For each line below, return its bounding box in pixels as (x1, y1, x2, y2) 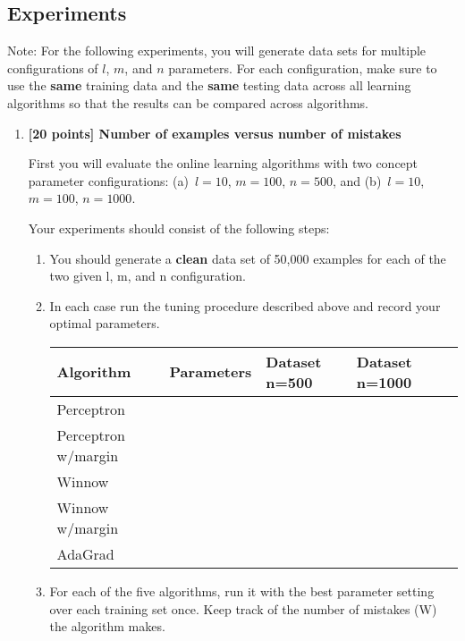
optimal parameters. (49, 314, 160, 333)
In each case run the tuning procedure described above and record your (49, 296, 441, 315)
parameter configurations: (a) (28, 171, 189, 190)
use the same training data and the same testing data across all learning (7, 76, 411, 95)
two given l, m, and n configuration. (49, 266, 246, 285)
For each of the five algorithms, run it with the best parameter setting (49, 581, 435, 600)
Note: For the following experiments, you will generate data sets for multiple (7, 41, 427, 60)
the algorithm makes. (49, 617, 165, 636)
